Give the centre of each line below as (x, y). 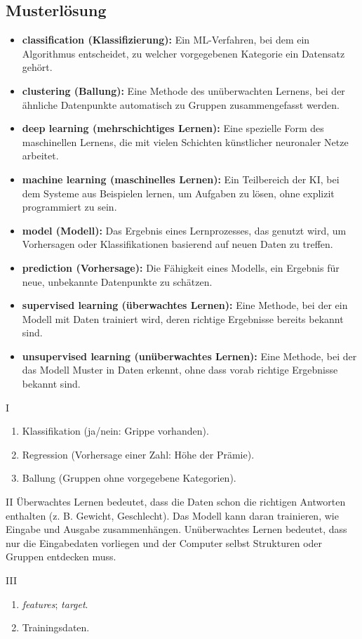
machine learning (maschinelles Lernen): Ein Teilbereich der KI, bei (181, 179)
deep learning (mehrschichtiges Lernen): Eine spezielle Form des (173, 128)
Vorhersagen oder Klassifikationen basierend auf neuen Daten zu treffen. (177, 244)
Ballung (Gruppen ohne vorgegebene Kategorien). (129, 478)
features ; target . (55, 604)
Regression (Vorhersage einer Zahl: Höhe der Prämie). (138, 454)
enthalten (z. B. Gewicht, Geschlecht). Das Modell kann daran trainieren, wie (172, 515)
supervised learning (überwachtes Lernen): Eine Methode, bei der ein (185, 305)
